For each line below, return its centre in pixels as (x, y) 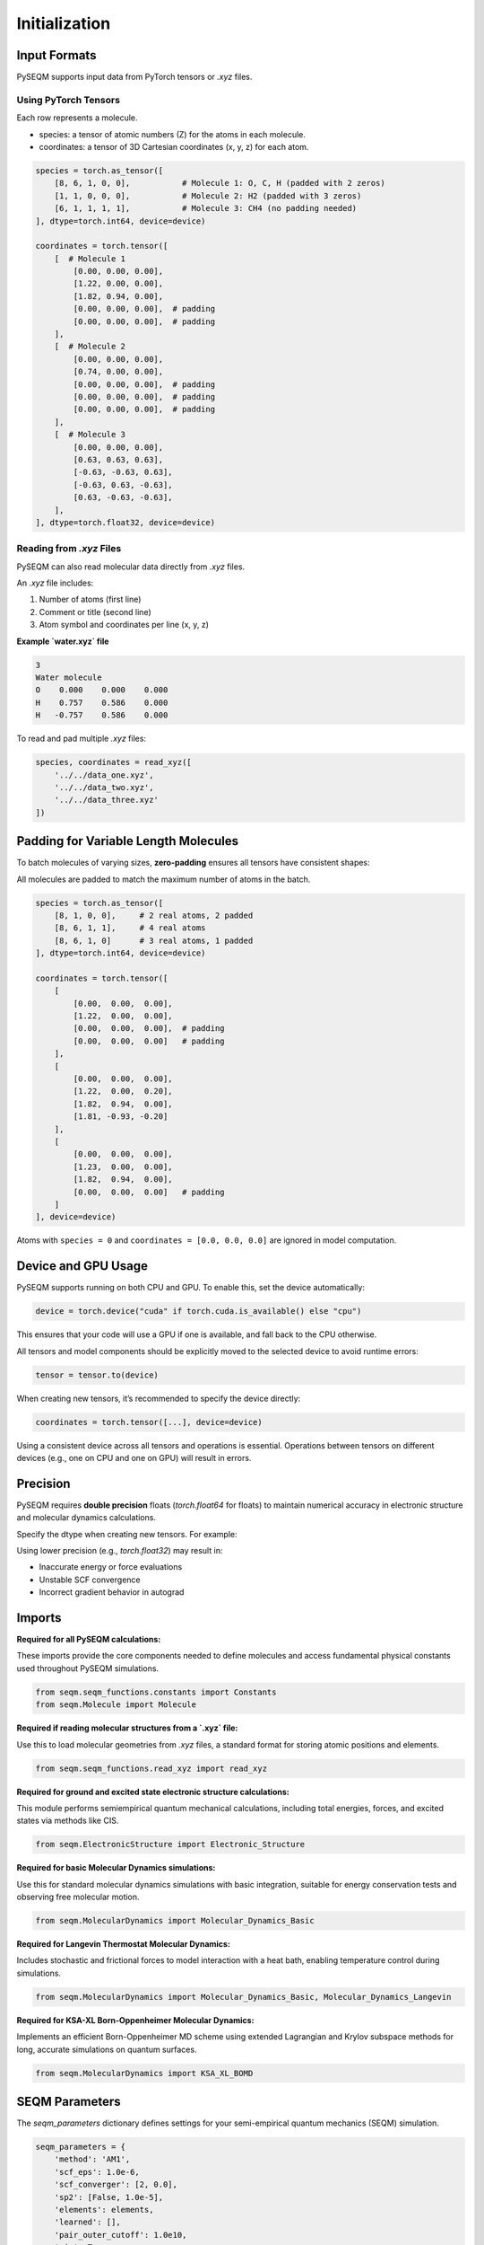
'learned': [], (87, 2222)
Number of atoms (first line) (90, 599)
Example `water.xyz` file (63, 641)
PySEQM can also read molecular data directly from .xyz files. (131, 567)
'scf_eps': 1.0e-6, (97, 2172)
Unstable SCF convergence (90, 1580)
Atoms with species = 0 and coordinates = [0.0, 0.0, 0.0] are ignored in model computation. (207, 1240)
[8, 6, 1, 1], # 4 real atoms (130, 928)
